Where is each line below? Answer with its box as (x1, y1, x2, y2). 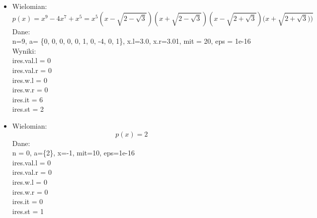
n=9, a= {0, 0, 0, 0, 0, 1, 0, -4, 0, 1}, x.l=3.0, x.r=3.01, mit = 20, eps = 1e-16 (12, 36, 251, 46)
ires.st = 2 (12, 104, 44, 114)
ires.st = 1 (12, 206, 44, 216)
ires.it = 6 (12, 94, 43, 104)
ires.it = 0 (12, 196, 43, 207)
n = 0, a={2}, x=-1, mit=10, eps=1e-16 (12, 147, 135, 158)
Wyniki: (12, 45, 36, 56)
